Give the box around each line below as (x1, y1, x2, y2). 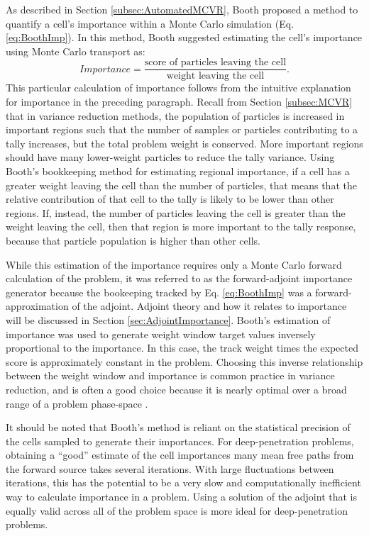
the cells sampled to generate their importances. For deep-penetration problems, (6, 433, 354, 448)
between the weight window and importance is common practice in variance (6, 368, 335, 383)
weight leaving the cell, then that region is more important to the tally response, (6, 219, 356, 234)
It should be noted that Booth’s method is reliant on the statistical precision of (6, 420, 351, 435)
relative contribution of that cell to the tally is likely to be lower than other (6, 191, 334, 206)
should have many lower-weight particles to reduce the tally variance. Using (6, 150, 335, 164)
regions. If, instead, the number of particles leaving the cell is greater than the (6, 205, 346, 220)
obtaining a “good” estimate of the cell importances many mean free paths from (6, 447, 354, 462)
